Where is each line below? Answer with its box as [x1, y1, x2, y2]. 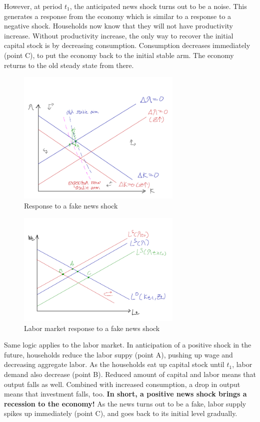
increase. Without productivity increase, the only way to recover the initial [4, 30, 233, 40]
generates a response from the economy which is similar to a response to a [4, 10, 231, 21]
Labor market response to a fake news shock [24, 322, 160, 333]
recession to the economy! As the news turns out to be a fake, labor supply [4, 398, 246, 408]
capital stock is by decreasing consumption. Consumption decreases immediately [4, 40, 250, 50]
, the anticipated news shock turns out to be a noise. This [69, 1, 247, 11]
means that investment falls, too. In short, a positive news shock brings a [4, 388, 247, 399]
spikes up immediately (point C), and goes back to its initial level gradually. [4, 408, 237, 418]
